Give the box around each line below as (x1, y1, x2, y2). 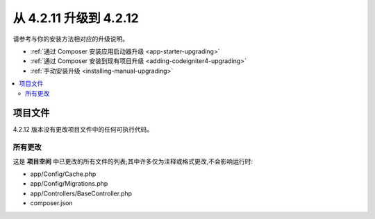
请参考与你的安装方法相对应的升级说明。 (12, 35, 128, 43)
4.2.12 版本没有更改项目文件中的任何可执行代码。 (12, 125, 153, 134)
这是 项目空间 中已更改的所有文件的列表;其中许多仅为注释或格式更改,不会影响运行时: (12, 157, 253, 166)
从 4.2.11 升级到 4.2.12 (12, 10, 139, 26)
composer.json (30, 199, 73, 207)
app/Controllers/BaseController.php (30, 189, 132, 198)
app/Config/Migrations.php (30, 179, 108, 188)
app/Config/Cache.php (30, 170, 97, 178)
